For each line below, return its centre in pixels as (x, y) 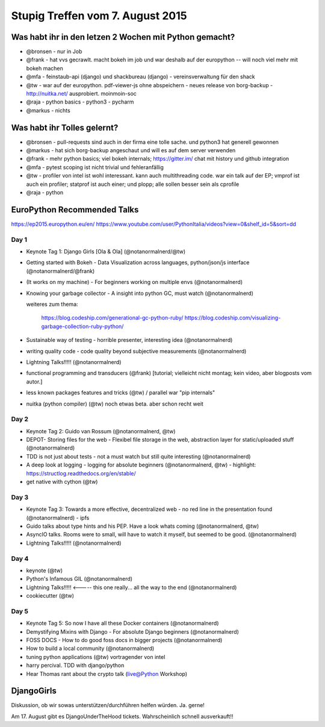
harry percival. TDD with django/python (75, 666)
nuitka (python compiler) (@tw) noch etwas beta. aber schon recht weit (115, 404)
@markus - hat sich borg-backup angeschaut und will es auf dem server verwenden (131, 150)
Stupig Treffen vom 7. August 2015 (99, 16)
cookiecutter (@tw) (50, 596)
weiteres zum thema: (52, 305)
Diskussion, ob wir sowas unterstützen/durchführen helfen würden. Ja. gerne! (108, 705)
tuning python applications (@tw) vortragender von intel (96, 657)
